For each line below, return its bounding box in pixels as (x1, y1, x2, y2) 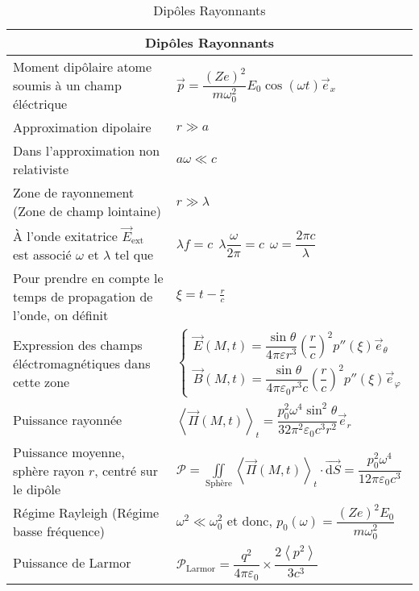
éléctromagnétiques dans (13, 353, 151, 372)
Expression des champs (13, 335, 143, 354)
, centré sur (94, 460, 159, 480)
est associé (13, 244, 72, 264)
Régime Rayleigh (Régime (13, 502, 160, 522)
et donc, (226, 510, 272, 530)
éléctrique (13, 94, 68, 113)
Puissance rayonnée (13, 410, 122, 430)
